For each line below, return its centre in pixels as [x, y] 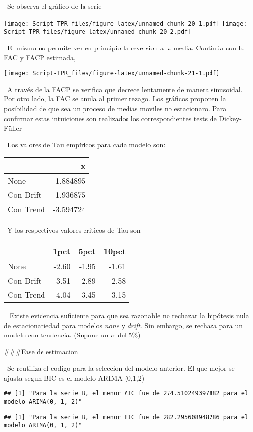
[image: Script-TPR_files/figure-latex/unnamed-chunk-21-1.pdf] [112, 73]
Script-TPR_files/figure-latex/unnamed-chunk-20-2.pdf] [98, 32]
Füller [13, 128]
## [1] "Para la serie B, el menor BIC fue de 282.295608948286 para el [126, 417]
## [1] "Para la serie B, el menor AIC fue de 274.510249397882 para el [126, 394]
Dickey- [230, 118]
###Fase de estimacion [41, 351]
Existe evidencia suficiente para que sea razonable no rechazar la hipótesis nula [129, 315]
